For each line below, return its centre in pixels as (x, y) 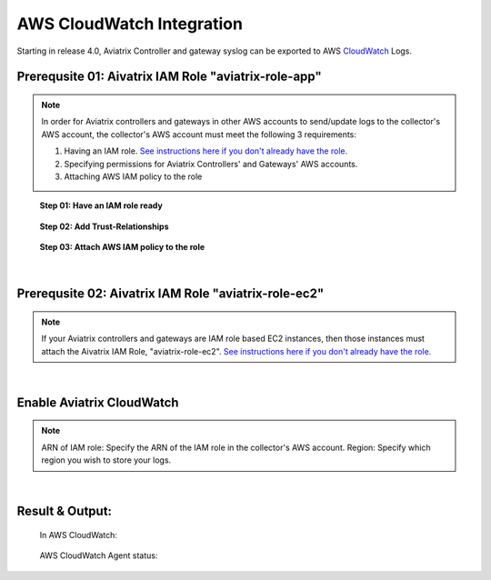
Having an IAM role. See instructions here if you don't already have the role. (206, 151)
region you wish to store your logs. (106, 460)
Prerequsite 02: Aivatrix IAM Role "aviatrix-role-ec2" (170, 294)
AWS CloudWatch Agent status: (99, 555)
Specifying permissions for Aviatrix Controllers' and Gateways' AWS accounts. (211, 164)
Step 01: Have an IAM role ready (101, 205)
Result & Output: (65, 511)
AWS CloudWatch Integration (130, 24)
